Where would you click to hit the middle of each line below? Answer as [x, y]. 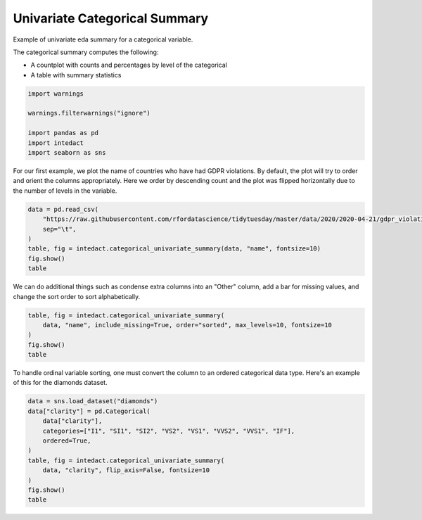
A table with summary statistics [76, 75]
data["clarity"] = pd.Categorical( [89, 411]
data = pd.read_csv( [63, 209]
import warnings [56, 94]
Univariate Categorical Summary [111, 18]
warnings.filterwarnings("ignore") [89, 113]
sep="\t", [59, 229]
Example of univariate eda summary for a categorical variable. [103, 39]
